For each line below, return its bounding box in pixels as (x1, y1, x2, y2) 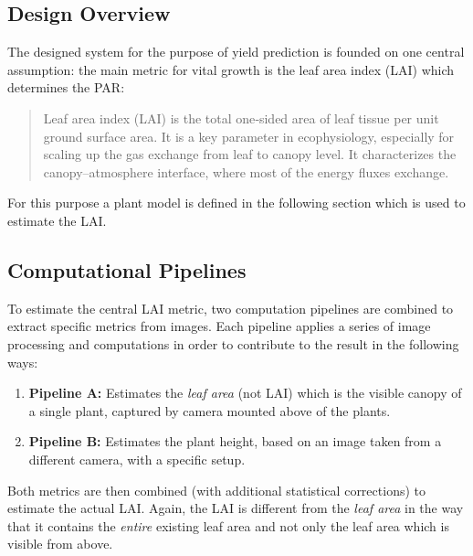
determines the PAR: (7, 78, 125, 97)
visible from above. (7, 534, 113, 553)
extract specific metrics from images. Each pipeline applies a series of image (7, 316, 431, 336)
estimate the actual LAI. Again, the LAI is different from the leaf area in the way (7, 498, 464, 518)
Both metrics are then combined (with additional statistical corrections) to (7, 480, 426, 499)
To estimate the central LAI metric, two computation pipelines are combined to (7, 298, 454, 317)
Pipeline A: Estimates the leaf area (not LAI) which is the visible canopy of (28, 383, 462, 402)
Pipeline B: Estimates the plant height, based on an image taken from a (28, 432, 442, 451)
